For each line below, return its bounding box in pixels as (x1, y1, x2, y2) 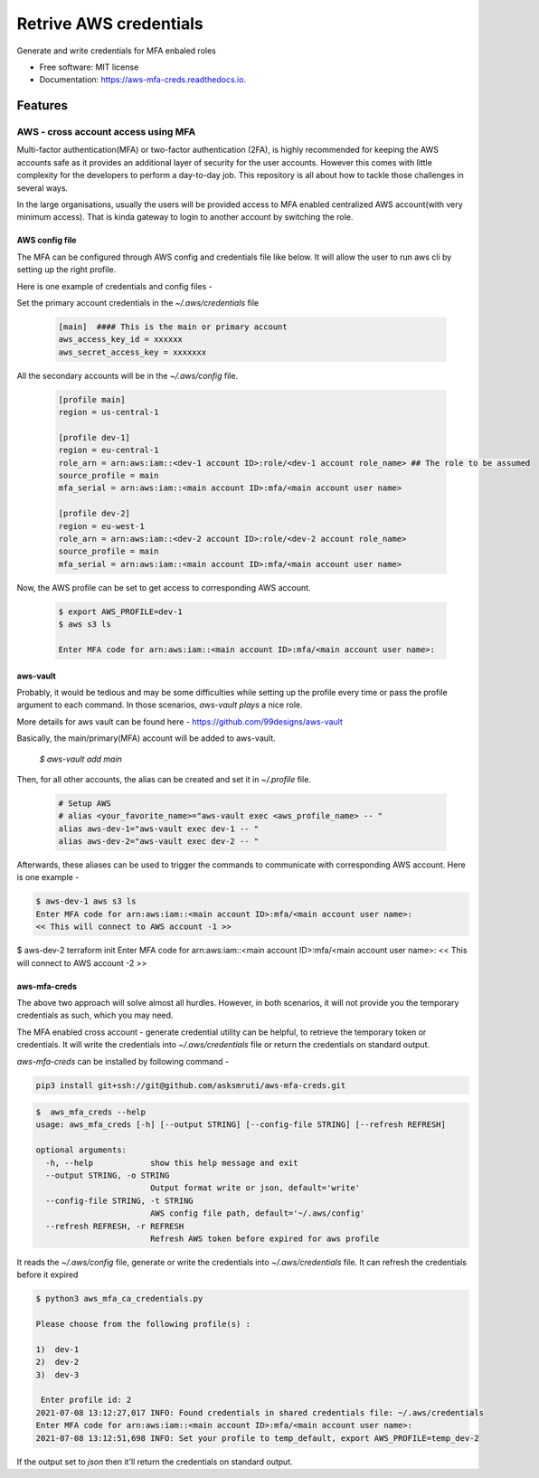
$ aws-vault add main (39, 753, 122, 764)
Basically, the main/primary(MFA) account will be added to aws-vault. (16, 733, 276, 744)
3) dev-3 (35, 1369, 80, 1379)
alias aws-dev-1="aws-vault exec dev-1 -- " (58, 823, 260, 834)
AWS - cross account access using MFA (16, 126, 196, 138)
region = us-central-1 (58, 407, 159, 418)
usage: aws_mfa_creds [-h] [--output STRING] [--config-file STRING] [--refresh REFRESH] (35, 1120, 447, 1130)
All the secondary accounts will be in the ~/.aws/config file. (16, 370, 239, 381)
